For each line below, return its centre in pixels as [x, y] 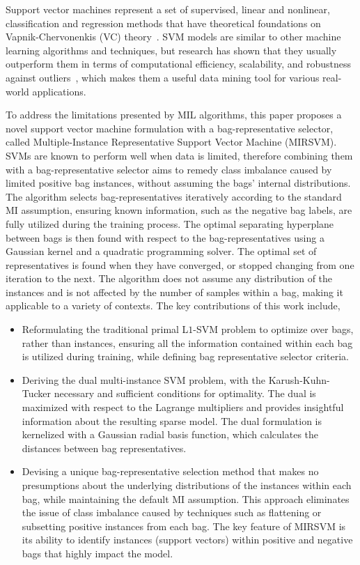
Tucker [37, 393]
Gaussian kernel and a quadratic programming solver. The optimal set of [161, 251]
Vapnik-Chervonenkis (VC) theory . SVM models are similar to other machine [173, 37]
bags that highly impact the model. [97, 553]
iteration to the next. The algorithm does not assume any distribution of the [169, 278]
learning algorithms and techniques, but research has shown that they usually [171, 50]
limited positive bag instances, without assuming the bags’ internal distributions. [178, 183]
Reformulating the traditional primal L [105, 329]
